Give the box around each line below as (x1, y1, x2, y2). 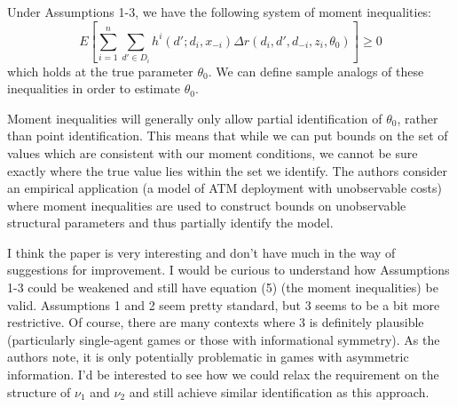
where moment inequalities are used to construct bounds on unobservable (7, 196, 406, 214)
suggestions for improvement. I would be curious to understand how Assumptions (7, 260, 450, 279)
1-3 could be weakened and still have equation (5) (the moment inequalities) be (7, 278, 438, 297)
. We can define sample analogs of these (208, 61, 424, 80)
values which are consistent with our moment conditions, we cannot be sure (7, 143, 418, 162)
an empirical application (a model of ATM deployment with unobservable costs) (7, 179, 442, 197)
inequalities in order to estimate (7, 79, 181, 98)
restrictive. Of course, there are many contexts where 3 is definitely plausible (7, 313, 424, 331)
